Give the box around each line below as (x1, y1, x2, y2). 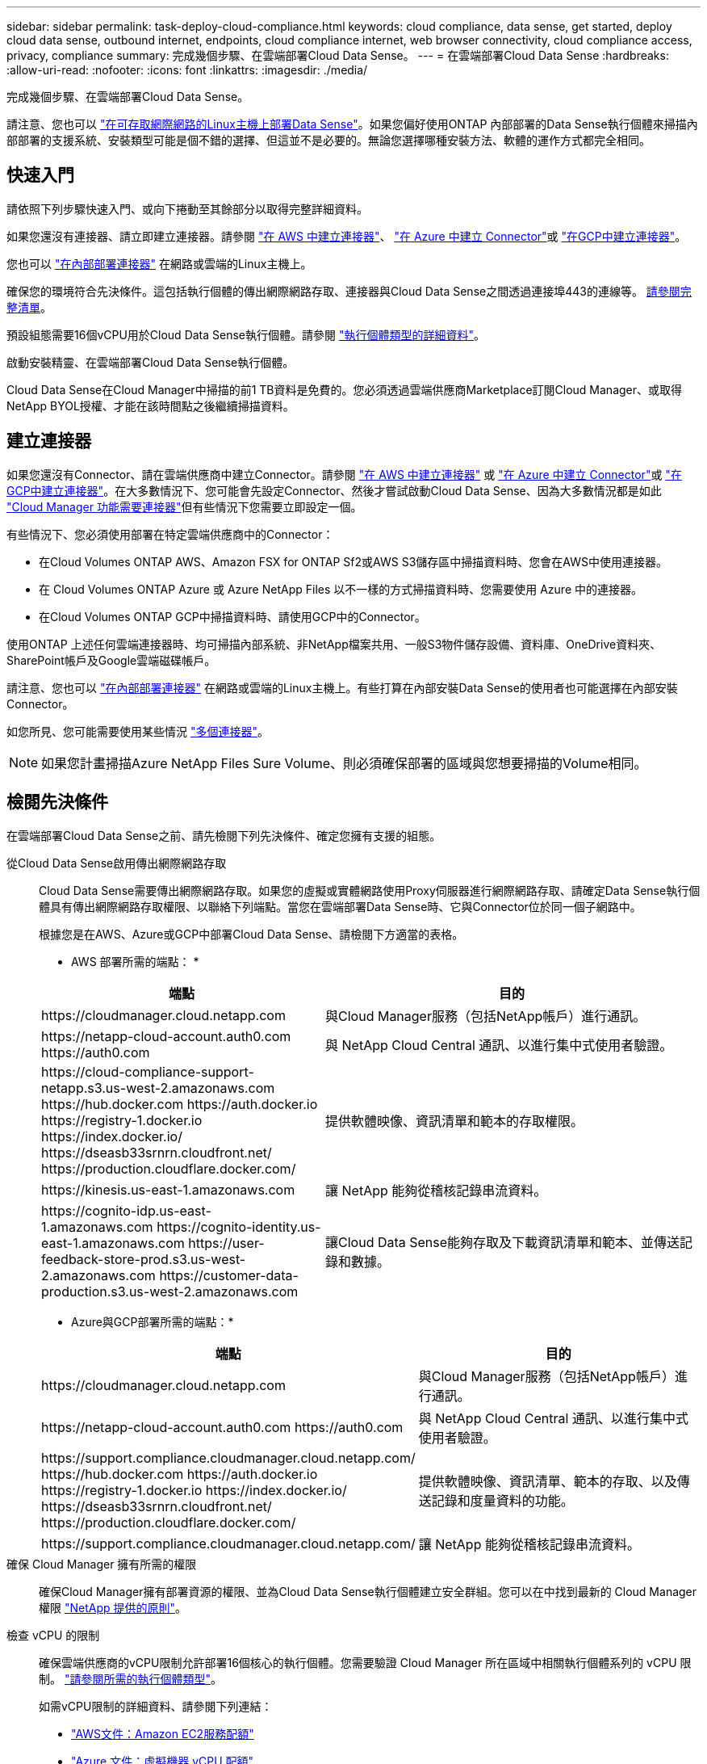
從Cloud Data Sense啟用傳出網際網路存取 (6, 855, 227, 870)
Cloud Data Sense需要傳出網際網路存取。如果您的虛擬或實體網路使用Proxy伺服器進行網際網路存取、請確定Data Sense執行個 (39, 883, 701, 897)
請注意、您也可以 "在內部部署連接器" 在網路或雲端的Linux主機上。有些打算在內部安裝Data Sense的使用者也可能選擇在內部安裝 (6, 680, 678, 695)
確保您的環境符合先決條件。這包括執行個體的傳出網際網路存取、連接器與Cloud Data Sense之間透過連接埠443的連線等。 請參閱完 (6, 283, 692, 298)
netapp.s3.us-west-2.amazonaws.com (41, 1079, 275, 1096)
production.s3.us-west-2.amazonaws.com (41, 1283, 299, 1300)
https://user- (188, 1234, 265, 1251)
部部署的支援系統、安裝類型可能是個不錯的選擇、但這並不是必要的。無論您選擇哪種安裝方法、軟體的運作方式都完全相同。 (6, 133, 651, 147)
